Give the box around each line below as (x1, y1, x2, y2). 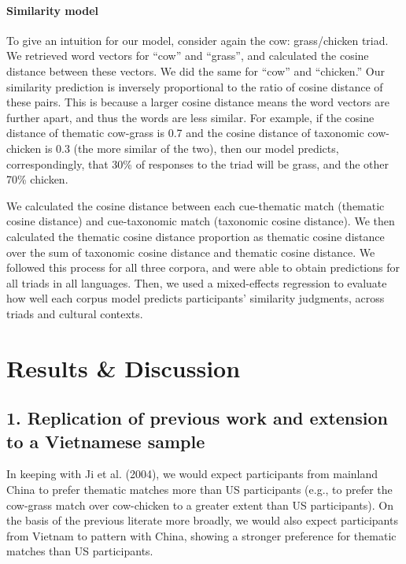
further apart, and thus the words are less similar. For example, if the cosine (6, 109, 375, 125)
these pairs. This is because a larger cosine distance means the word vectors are (6, 94, 389, 110)
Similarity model (6, 2, 99, 18)
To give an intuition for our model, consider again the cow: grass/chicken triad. (6, 32, 389, 48)
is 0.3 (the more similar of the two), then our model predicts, (44, 139, 339, 156)
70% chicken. (6, 171, 68, 187)
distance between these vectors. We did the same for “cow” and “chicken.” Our (6, 62, 386, 79)
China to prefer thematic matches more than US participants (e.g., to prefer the (6, 481, 393, 498)
